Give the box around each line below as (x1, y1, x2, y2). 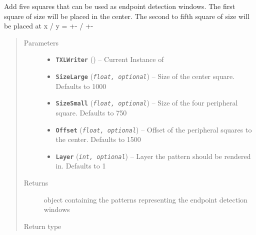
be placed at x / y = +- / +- (4, 20, 93, 31)
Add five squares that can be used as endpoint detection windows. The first (4, 1, 235, 11)
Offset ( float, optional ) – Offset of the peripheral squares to (55, 124, 252, 134)
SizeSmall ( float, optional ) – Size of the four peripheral (55, 97, 238, 108)
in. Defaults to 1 (55, 160, 106, 171)
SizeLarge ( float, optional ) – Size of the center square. (55, 71, 235, 81)
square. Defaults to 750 (55, 107, 127, 117)
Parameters (23, 37, 58, 47)
